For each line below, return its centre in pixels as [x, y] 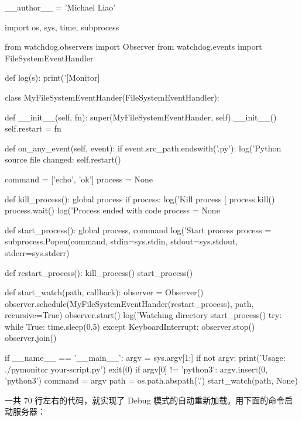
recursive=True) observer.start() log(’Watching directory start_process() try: [143, 315]
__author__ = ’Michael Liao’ [60, 7]
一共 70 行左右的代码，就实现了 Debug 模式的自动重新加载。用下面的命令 [145, 400]
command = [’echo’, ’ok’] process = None [79, 179]
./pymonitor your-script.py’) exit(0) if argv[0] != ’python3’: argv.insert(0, [136, 369]
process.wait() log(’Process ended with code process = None [112, 210]
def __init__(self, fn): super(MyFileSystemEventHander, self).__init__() [141, 117]
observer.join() [31, 338]
